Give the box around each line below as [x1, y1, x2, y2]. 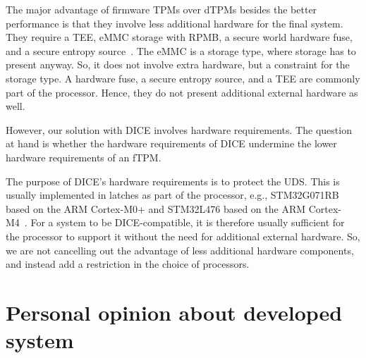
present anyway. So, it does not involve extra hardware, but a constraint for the [6, 57, 350, 72]
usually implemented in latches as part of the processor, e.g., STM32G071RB [6, 187, 339, 202]
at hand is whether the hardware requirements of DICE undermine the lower [6, 136, 337, 151]
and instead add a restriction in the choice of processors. [6, 257, 250, 271]
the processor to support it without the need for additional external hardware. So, [6, 228, 360, 243]
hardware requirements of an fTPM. [6, 149, 161, 164]
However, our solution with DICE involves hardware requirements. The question [6, 122, 352, 137]
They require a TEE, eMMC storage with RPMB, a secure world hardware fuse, [6, 30, 353, 44]
